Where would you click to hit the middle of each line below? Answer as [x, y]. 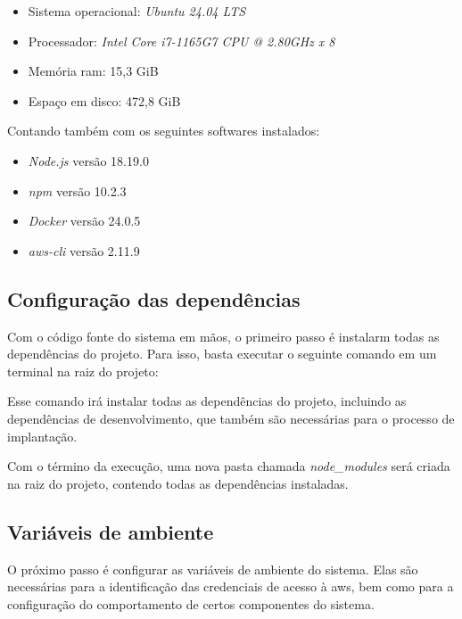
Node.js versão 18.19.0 [88, 160]
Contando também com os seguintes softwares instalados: [164, 131]
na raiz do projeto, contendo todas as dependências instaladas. [178, 483]
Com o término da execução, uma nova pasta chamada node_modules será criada [229, 466]
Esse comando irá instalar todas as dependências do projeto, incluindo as [207, 401]
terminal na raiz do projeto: [83, 371]
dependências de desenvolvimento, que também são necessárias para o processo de [231, 418]
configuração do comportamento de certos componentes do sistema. [191, 603]
